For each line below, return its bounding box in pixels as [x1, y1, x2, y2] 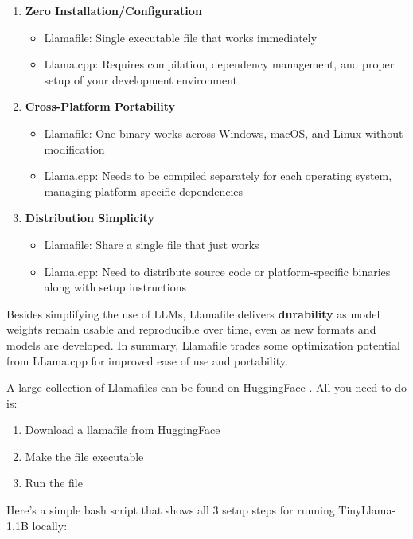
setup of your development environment [44, 71, 238, 88]
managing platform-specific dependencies [44, 182, 244, 199]
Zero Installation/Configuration [25, 2, 202, 18]
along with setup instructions [44, 279, 186, 295]
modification [44, 140, 105, 157]
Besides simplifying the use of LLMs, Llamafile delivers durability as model [6, 305, 380, 322]
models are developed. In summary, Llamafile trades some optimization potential [6, 336, 400, 353]
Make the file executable [25, 447, 144, 464]
